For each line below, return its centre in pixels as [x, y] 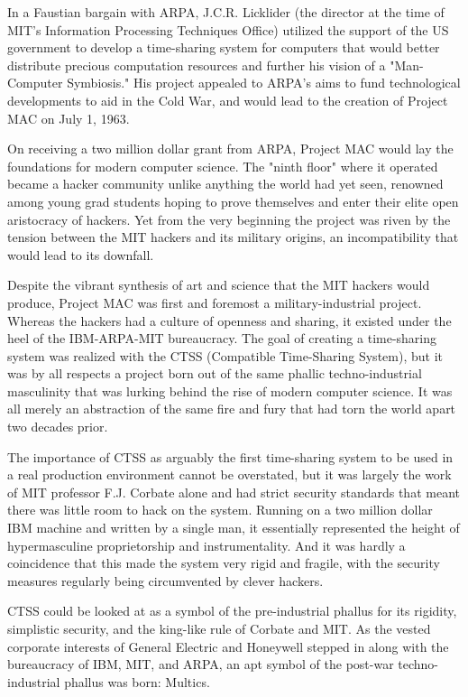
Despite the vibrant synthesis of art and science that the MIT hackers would [219, 285]
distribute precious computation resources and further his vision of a [197, 65]
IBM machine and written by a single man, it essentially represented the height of [234, 528]
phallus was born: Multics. [137, 681]
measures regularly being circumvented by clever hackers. [165, 580]
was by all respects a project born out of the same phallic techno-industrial [215, 373]
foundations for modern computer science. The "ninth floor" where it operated [223, 166]
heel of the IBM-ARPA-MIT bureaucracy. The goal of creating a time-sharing [222, 338]
